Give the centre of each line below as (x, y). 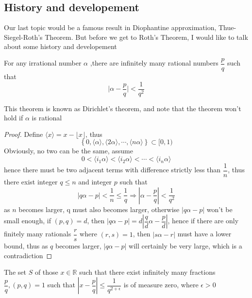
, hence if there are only (203, 221)
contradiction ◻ (28, 255)
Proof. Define (24, 134)
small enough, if (27, 221)
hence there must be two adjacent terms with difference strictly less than (112, 170)
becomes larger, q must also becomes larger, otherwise (99, 209)
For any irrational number (43, 63)
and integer (95, 182)
